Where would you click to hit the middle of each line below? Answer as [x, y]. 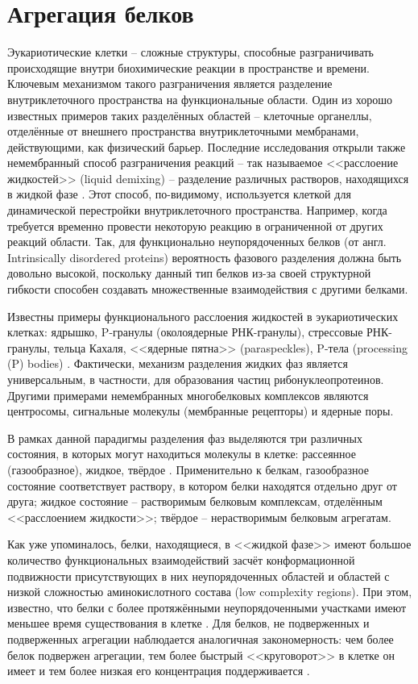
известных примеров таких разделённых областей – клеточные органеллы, [190, 115]
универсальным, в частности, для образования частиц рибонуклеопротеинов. [196, 379]
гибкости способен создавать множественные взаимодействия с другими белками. [208, 289]
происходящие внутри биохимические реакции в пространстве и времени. [188, 67]
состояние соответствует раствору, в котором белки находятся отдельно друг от [202, 485]
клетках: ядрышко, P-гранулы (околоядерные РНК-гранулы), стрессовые [185, 332]
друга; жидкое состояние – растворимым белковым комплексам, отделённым [195, 501]
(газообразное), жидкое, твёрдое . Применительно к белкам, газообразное [188, 469]
